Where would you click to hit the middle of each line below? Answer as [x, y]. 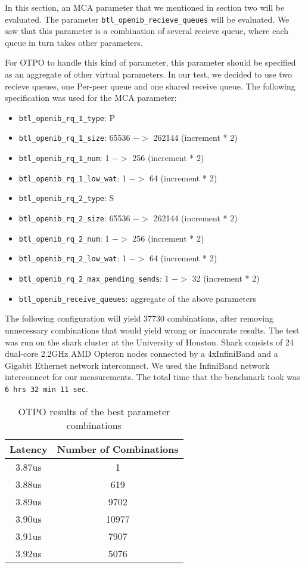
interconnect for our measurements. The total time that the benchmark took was [152, 377]
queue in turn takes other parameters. [74, 42]
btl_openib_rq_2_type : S [66, 198]
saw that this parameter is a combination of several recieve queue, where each [147, 31]
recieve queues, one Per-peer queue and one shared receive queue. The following [150, 86]
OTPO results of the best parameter [94, 411]
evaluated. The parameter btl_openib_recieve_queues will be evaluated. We [147, 19]
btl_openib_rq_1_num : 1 [64, 158]
